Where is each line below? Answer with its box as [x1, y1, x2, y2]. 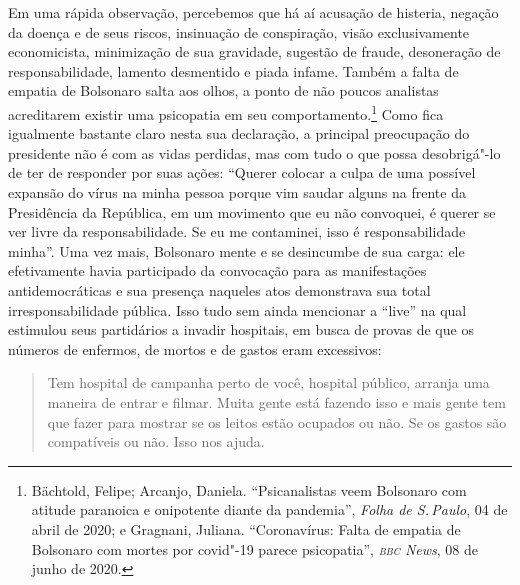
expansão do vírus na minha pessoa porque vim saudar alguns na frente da [8, 182, 466, 202]
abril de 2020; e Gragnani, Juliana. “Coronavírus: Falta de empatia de [31, 518, 461, 539]
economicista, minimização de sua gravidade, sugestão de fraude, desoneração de [8, 41, 501, 62]
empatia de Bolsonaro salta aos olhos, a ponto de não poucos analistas [8, 80, 439, 101]
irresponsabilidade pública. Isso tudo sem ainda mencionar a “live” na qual [8, 299, 467, 320]
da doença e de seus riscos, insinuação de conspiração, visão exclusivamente [8, 21, 470, 42]
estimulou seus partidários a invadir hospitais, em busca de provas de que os [8, 319, 474, 340]
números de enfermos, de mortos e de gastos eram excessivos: [8, 338, 382, 359]
